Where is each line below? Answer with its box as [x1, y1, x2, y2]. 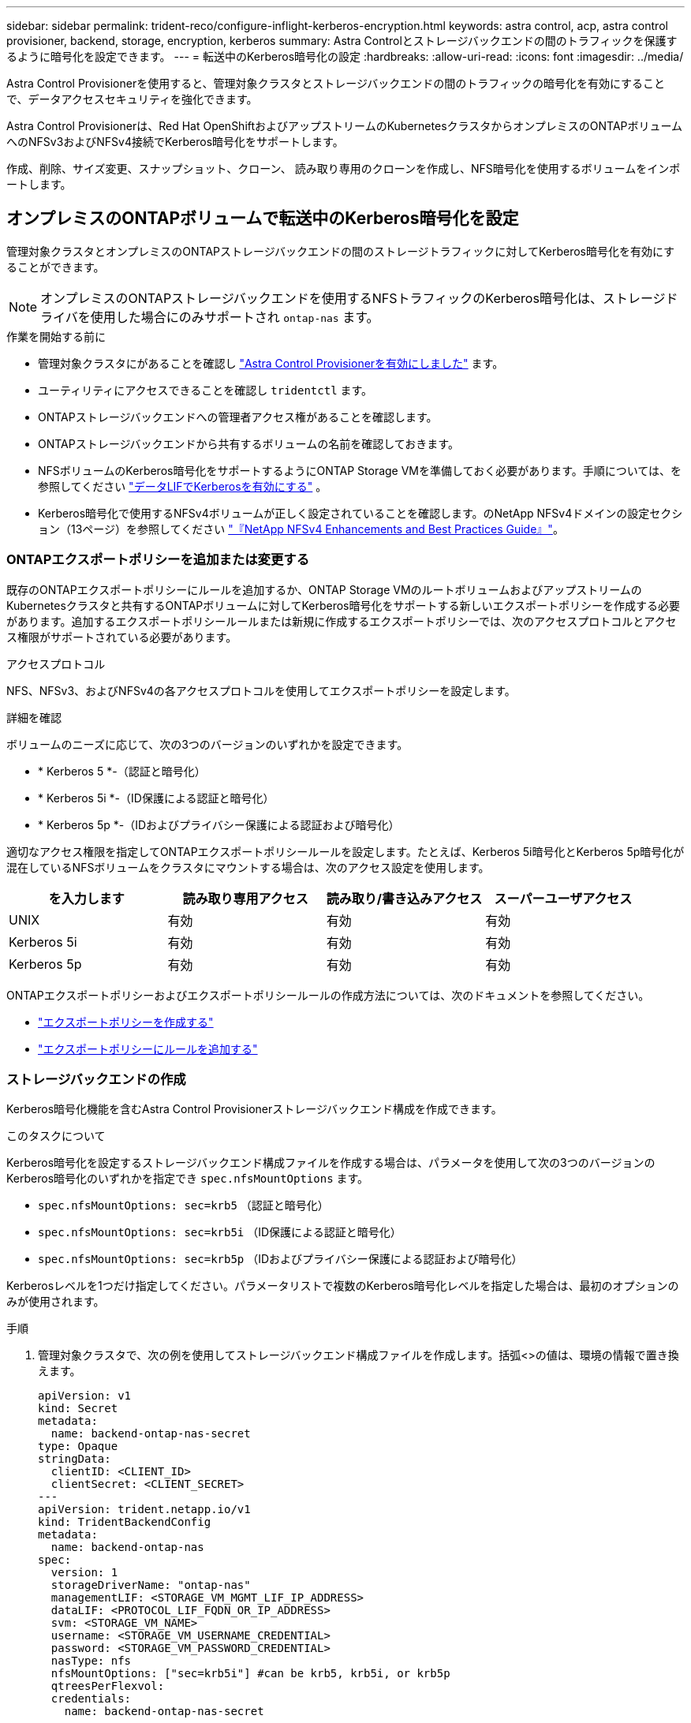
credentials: [50, 1692, 132, 1706]
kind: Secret [38, 1402, 118, 1415]
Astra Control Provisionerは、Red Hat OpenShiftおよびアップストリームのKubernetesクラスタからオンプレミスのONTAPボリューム [6, 119, 683, 133]
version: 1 [50, 1566, 118, 1579]
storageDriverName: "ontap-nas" [50, 1579, 251, 1592]
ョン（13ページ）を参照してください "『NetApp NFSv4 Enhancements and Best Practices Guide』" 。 [38, 521, 564, 536]
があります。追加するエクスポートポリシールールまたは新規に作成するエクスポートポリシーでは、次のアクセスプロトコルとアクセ [6, 614, 677, 628]
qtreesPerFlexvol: [50, 1680, 165, 1693]
